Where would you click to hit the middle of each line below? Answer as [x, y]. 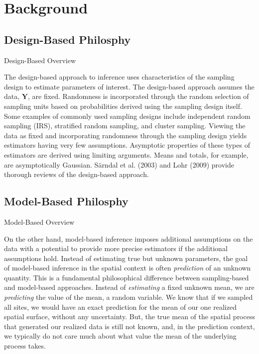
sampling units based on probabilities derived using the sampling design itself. [123, 106]
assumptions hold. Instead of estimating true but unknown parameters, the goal [126, 258]
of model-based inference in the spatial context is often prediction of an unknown [128, 268]
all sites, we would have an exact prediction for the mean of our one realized [120, 307]
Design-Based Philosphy [67, 39]
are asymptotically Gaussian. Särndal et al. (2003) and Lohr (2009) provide [119, 164]
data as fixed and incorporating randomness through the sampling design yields [126, 135]
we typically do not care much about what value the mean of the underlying [120, 336]
